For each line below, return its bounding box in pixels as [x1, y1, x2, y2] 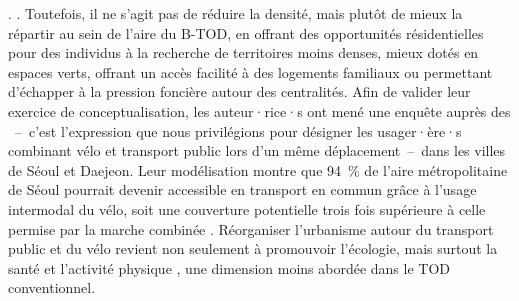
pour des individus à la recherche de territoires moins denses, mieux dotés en [8, 42, 479, 63]
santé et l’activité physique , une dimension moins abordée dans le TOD [8, 257, 451, 278]
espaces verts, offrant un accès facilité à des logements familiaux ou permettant [8, 61, 493, 82]
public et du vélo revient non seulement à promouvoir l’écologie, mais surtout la [8, 238, 498, 259]
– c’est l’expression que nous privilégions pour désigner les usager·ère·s [14, 120, 462, 141]
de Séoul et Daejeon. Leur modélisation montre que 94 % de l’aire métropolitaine [8, 159, 508, 180]
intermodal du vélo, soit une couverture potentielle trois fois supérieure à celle [8, 198, 486, 219]
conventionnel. [8, 277, 96, 298]
